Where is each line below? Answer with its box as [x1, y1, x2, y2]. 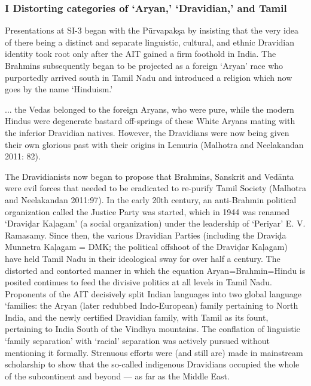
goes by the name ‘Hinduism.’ [5, 83, 113, 95]
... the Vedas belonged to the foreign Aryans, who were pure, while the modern [5, 102, 294, 115]
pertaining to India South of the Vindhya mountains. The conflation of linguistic [5, 322, 300, 335]
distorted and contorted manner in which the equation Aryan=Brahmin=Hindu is [5, 264, 306, 276]
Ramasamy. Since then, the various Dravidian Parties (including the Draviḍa [5, 228, 286, 241]
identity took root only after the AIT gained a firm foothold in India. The [5, 47, 276, 60]
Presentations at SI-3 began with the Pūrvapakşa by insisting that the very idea [5, 24, 298, 37]
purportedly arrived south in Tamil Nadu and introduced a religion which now [5, 71, 292, 83]
